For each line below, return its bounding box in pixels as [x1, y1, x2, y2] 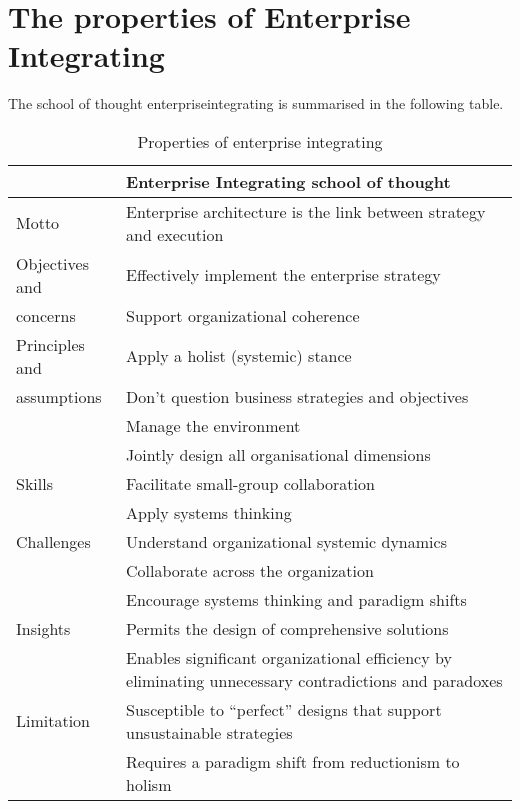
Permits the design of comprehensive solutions [126, 616, 449, 640]
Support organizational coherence [126, 303, 360, 327]
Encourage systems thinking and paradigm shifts [126, 587, 467, 611]
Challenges [16, 529, 91, 553]
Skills [16, 471, 53, 495]
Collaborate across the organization [126, 558, 374, 582]
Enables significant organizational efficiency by [126, 645, 452, 669]
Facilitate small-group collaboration [126, 471, 375, 495]
